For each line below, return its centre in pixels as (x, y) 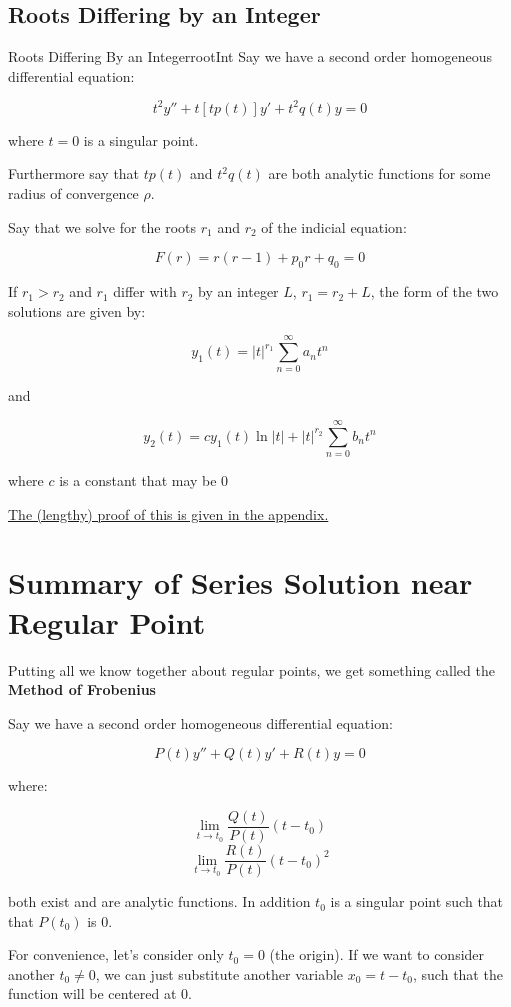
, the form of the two (434, 291)
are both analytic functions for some (379, 173)
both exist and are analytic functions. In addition (159, 901)
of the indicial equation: (334, 226)
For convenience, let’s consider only (116, 954)
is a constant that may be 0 (144, 480)
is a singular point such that (417, 901)
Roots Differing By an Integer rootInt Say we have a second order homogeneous (250, 56)
